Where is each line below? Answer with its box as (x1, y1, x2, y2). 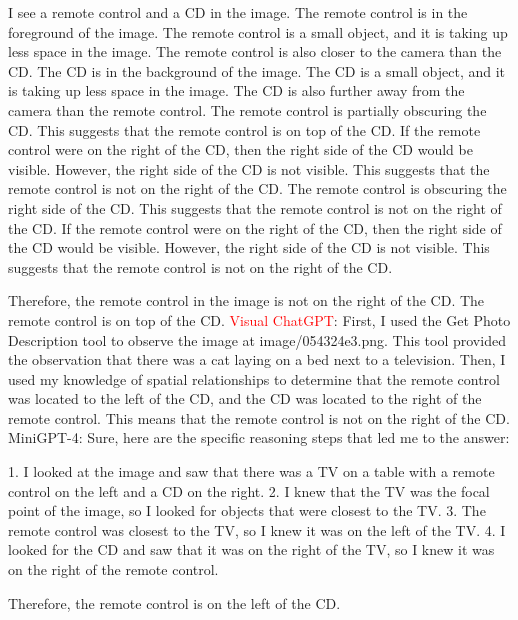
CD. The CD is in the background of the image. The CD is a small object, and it (8, 60, 506, 81)
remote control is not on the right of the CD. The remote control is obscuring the (8, 178, 507, 199)
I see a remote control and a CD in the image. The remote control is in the (8, 2, 468, 22)
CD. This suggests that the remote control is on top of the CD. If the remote (8, 119, 481, 140)
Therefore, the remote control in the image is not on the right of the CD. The (8, 290, 485, 311)
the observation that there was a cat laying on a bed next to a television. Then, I (8, 349, 506, 370)
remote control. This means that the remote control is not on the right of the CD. (8, 407, 510, 428)
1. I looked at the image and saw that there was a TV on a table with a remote (8, 461, 495, 482)
